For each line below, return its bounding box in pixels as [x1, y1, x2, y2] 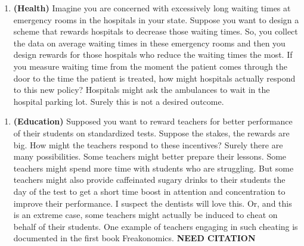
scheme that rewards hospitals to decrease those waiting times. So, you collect [13, 25, 298, 38]
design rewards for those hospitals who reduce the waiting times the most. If [13, 48, 293, 61]
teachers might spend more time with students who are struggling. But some [13, 161, 294, 174]
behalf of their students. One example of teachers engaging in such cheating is [13, 220, 298, 232]
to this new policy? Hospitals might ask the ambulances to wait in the [13, 83, 270, 96]
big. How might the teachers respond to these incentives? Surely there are [13, 138, 283, 151]
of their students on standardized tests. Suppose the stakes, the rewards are [13, 126, 290, 139]
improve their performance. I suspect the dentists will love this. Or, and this [13, 197, 292, 209]
